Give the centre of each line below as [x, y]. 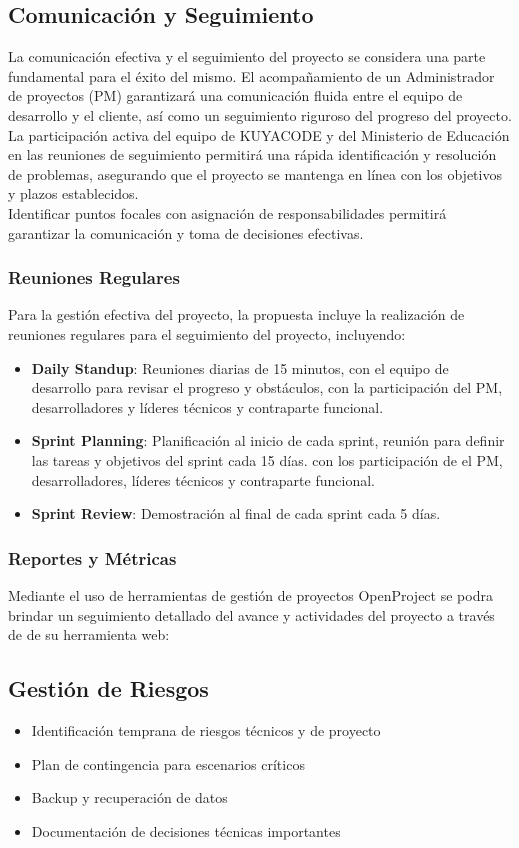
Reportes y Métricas [92, 557]
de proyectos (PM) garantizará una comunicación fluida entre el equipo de [235, 95]
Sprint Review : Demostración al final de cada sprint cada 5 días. [236, 513]
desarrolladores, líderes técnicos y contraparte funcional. [203, 479]
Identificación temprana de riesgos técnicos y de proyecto [206, 729]
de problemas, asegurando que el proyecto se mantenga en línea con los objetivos [255, 173]
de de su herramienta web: [89, 634]
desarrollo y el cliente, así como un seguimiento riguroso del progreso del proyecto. [260, 114]
